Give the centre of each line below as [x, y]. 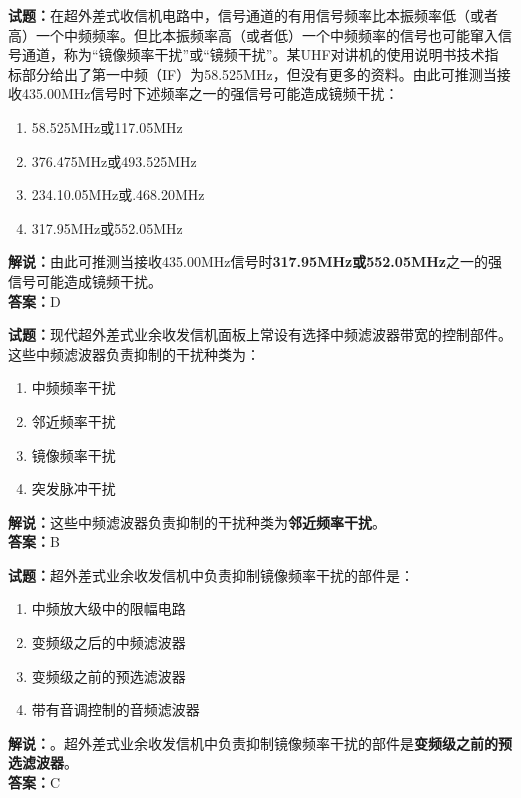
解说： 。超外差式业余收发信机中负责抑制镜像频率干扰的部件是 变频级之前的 [253, 742]
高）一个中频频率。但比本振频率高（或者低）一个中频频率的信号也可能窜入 [253, 34]
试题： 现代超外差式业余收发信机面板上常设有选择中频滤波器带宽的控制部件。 [260, 334]
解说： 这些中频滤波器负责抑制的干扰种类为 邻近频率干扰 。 [197, 521]
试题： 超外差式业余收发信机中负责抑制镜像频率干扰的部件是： [211, 574]
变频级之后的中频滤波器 [108, 642]
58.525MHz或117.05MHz [107, 126]
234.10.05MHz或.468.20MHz [118, 194]
